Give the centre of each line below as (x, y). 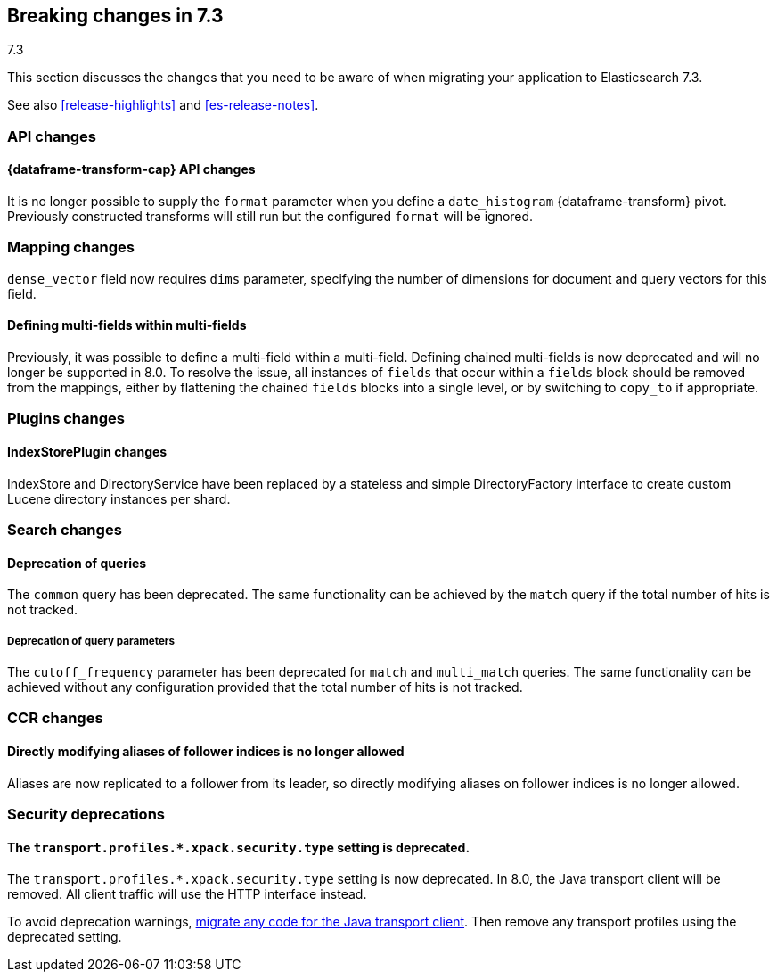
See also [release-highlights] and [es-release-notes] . (163, 105)
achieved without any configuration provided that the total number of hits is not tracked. (265, 687)
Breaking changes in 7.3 (115, 16)
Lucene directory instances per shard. (119, 498)
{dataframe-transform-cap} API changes (131, 169)
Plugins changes (66, 419)
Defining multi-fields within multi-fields (127, 325)
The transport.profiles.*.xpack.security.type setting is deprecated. (239, 847)
